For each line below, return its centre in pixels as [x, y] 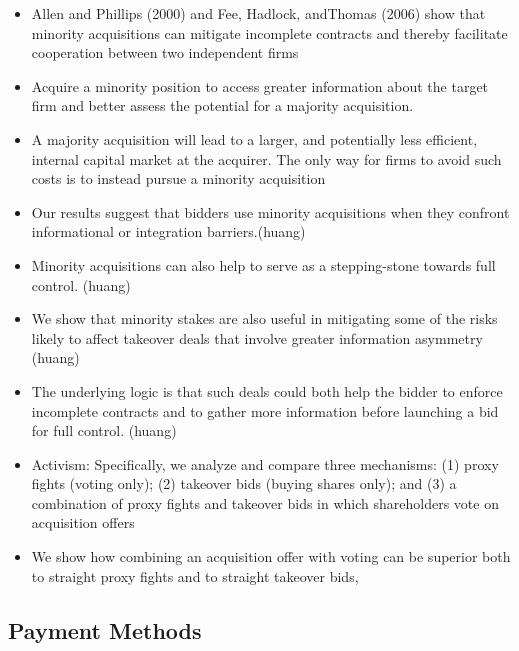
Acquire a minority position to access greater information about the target [260, 85]
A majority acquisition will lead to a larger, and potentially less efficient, [254, 138]
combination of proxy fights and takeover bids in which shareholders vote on [265, 502]
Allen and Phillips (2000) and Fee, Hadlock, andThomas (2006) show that [258, 13]
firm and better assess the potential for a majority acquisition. [222, 105]
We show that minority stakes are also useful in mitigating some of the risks [264, 318]
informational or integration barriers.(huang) [168, 231]
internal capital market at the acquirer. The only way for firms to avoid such [266, 158]
